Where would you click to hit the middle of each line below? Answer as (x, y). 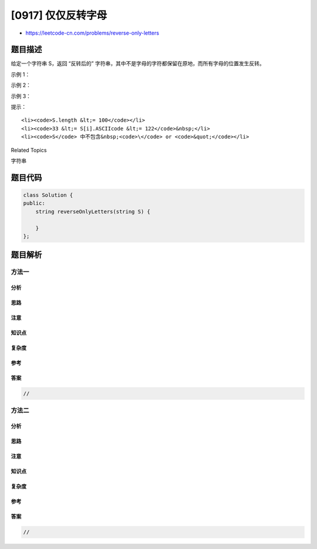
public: (34, 203)
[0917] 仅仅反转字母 (59, 15)
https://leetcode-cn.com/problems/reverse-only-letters (92, 33)
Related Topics (29, 150)
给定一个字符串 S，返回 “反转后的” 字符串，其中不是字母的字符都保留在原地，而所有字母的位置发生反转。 (138, 63)
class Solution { (48, 195)
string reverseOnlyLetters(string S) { (93, 211)
